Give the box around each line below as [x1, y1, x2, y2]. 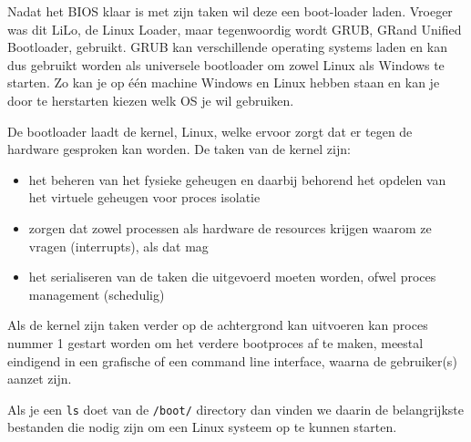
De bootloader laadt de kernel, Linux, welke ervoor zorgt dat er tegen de [7, 121, 413, 140]
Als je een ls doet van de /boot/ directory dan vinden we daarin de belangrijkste [7, 399, 464, 418]
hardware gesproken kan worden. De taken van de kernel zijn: [7, 139, 351, 159]
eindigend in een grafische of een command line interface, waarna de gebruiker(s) [7, 351, 457, 370]
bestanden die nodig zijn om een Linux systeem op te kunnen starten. [7, 417, 397, 437]
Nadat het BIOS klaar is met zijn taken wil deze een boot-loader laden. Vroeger [7, 2, 453, 20]
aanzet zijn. [7, 369, 72, 388]
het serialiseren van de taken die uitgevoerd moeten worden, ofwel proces [28, 267, 436, 286]
